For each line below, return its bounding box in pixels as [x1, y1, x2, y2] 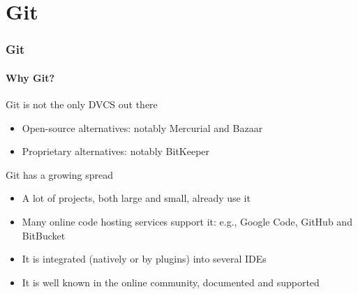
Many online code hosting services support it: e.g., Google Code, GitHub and [22, 214, 352, 228]
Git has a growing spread [6, 167, 113, 182]
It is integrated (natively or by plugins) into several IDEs [22, 251, 267, 266]
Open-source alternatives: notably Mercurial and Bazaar [22, 120, 263, 135]
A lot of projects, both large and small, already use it [22, 191, 251, 205]
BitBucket [22, 228, 66, 242]
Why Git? [6, 70, 54, 84]
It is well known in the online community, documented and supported [22, 274, 320, 289]
